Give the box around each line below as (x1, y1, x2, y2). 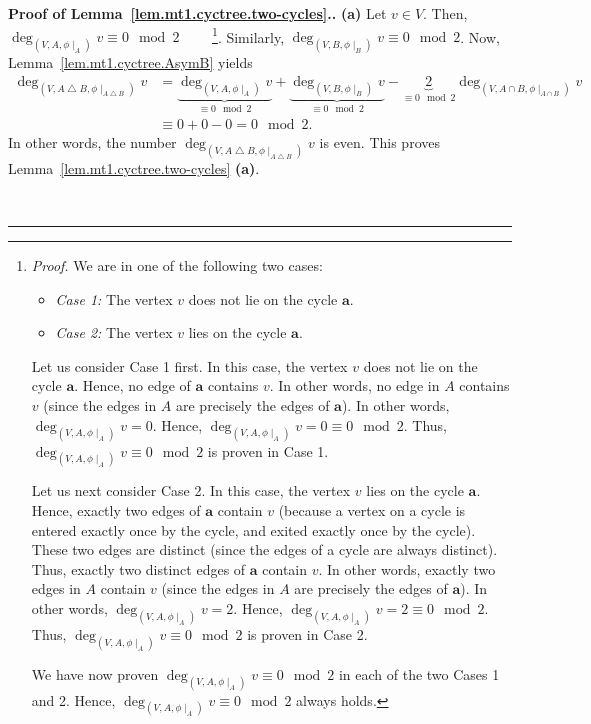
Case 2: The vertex (55, 322, 173, 343)
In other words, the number (8, 132, 177, 153)
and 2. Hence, (31, 689, 116, 710)
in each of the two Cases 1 (338, 663, 500, 684)
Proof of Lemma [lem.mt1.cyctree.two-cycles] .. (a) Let (8, 3, 387, 23)
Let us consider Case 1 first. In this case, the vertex (31, 355, 348, 376)
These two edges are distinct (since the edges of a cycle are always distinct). (31, 539, 498, 560)
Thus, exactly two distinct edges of (31, 558, 246, 579)
